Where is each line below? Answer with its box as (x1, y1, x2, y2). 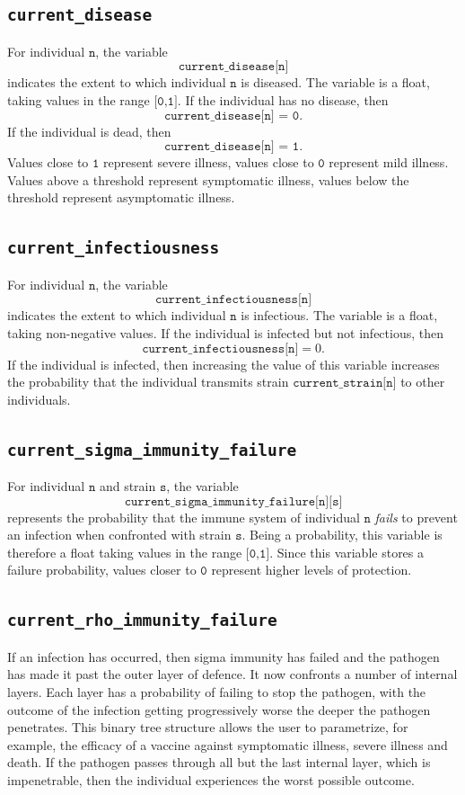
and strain (99, 477, 156, 496)
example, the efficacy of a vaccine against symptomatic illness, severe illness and (7, 735, 448, 754)
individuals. (7, 389, 71, 408)
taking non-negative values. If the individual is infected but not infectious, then (7, 323, 444, 342)
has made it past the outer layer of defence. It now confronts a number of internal (7, 665, 458, 683)
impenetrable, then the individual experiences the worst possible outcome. (7, 770, 415, 789)
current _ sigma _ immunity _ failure (7, 440, 297, 460)
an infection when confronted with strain (7, 525, 232, 544)
